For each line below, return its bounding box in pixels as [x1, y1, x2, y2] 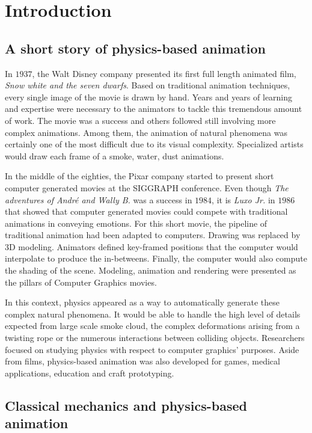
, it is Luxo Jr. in [212, 193, 275, 206]
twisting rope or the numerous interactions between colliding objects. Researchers [5, 331, 305, 344]
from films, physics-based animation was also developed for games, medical [5, 355, 280, 367]
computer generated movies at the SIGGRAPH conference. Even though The [5, 181, 289, 194]
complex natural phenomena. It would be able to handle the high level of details [5, 307, 301, 320]
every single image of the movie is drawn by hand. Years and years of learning [5, 90, 293, 103]
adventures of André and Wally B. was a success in [5, 193, 192, 206]
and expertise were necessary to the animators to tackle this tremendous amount [5, 102, 302, 115]
